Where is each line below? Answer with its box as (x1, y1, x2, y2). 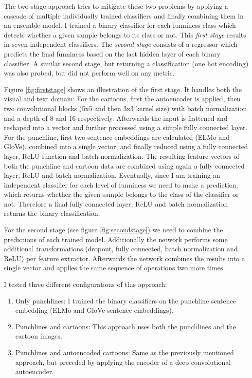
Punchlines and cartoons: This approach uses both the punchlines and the (15, 321, 236, 331)
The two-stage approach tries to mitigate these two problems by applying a (4, 1, 228, 11)
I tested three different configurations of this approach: (4, 279, 167, 289)
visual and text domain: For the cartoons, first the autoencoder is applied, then (4, 94, 241, 104)
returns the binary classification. (4, 208, 100, 218)
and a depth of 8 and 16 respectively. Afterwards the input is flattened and (4, 113, 228, 123)
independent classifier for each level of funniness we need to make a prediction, (4, 179, 238, 189)
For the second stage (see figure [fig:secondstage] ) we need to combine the (4, 225, 223, 235)
